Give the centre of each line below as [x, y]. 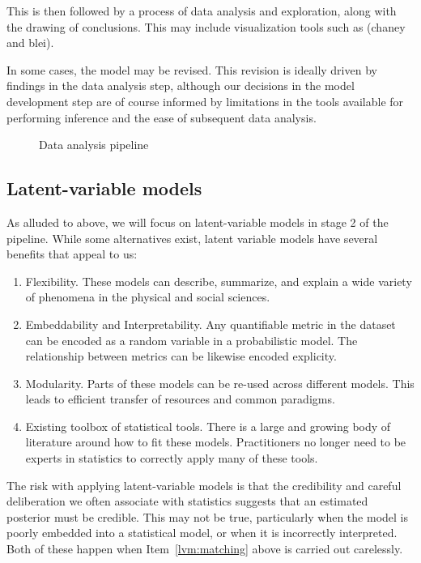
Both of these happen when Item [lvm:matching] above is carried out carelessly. [205, 549]
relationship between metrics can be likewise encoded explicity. [181, 356]
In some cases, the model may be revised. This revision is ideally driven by [192, 69]
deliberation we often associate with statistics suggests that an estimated [187, 501]
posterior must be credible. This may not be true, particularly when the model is [207, 516]
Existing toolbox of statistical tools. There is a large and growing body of [208, 426]
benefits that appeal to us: [72, 254]
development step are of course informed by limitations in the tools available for [205, 101]
